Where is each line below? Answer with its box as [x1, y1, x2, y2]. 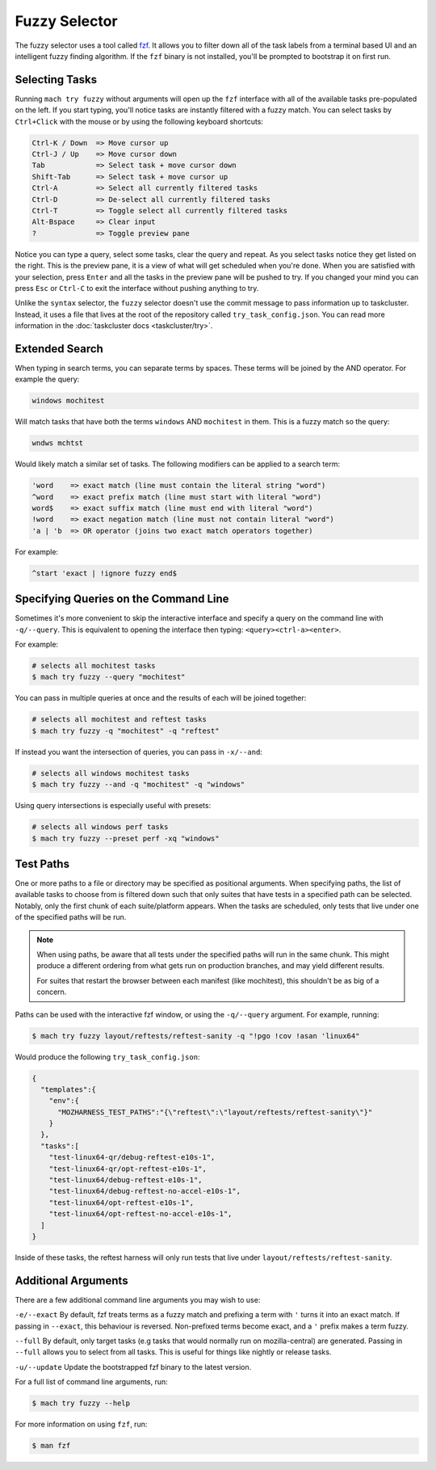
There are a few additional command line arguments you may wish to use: [15, 1295, 261, 1304]
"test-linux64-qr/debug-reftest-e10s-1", [48, 1152, 216, 1162]
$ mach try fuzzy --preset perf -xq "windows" [31, 833, 220, 843]
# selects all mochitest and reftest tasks [31, 715, 208, 724]
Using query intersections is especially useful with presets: [15, 801, 212, 811]
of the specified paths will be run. [15, 912, 127, 922]
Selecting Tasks [15, 73, 97, 86]
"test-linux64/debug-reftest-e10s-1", [48, 1176, 203, 1185]
